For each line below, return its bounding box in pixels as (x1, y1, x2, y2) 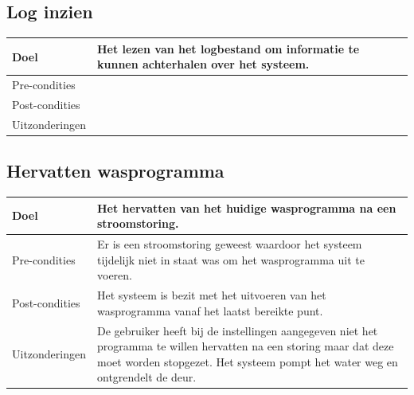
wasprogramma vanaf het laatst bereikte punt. (97, 302, 323, 319)
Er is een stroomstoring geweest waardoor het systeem (97, 236, 362, 252)
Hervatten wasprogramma (6, 158, 225, 183)
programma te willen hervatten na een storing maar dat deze (97, 338, 394, 354)
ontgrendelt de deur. (97, 369, 197, 385)
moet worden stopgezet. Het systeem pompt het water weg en (97, 353, 398, 370)
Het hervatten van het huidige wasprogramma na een (97, 199, 396, 216)
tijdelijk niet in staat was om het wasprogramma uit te (97, 251, 365, 268)
